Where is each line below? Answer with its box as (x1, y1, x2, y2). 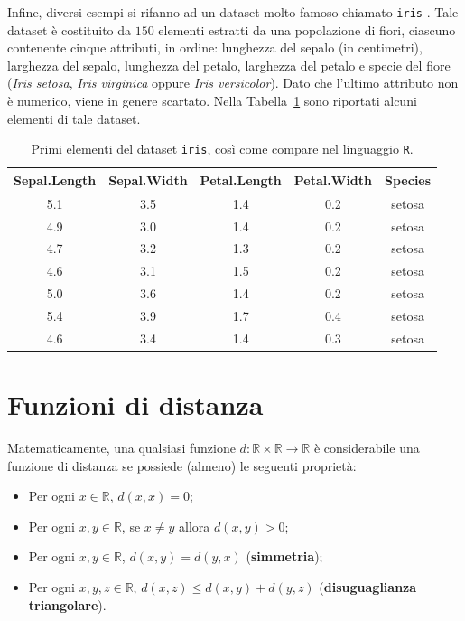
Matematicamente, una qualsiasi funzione (7, 438, 236, 456)
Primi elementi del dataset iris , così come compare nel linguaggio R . (31, 139, 414, 158)
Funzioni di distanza (7, 386, 264, 423)
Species (385, 170, 432, 189)
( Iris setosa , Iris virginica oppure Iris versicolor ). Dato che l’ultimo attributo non (7, 73, 459, 92)
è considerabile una (313, 438, 420, 456)
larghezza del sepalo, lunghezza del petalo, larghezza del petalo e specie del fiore (7, 55, 451, 74)
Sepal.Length (14, 170, 97, 189)
